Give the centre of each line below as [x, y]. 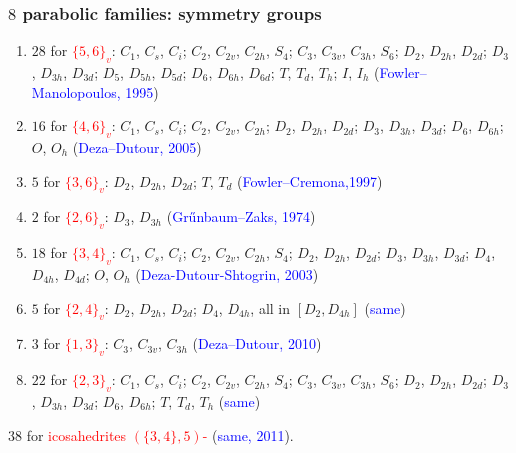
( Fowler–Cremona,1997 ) [310, 180]
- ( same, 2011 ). [248, 434]
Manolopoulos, [76, 91]
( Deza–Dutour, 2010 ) [257, 343]
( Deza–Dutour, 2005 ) [137, 147]
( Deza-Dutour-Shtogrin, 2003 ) [227, 273]
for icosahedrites [76, 434]
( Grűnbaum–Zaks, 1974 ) [241, 216]
